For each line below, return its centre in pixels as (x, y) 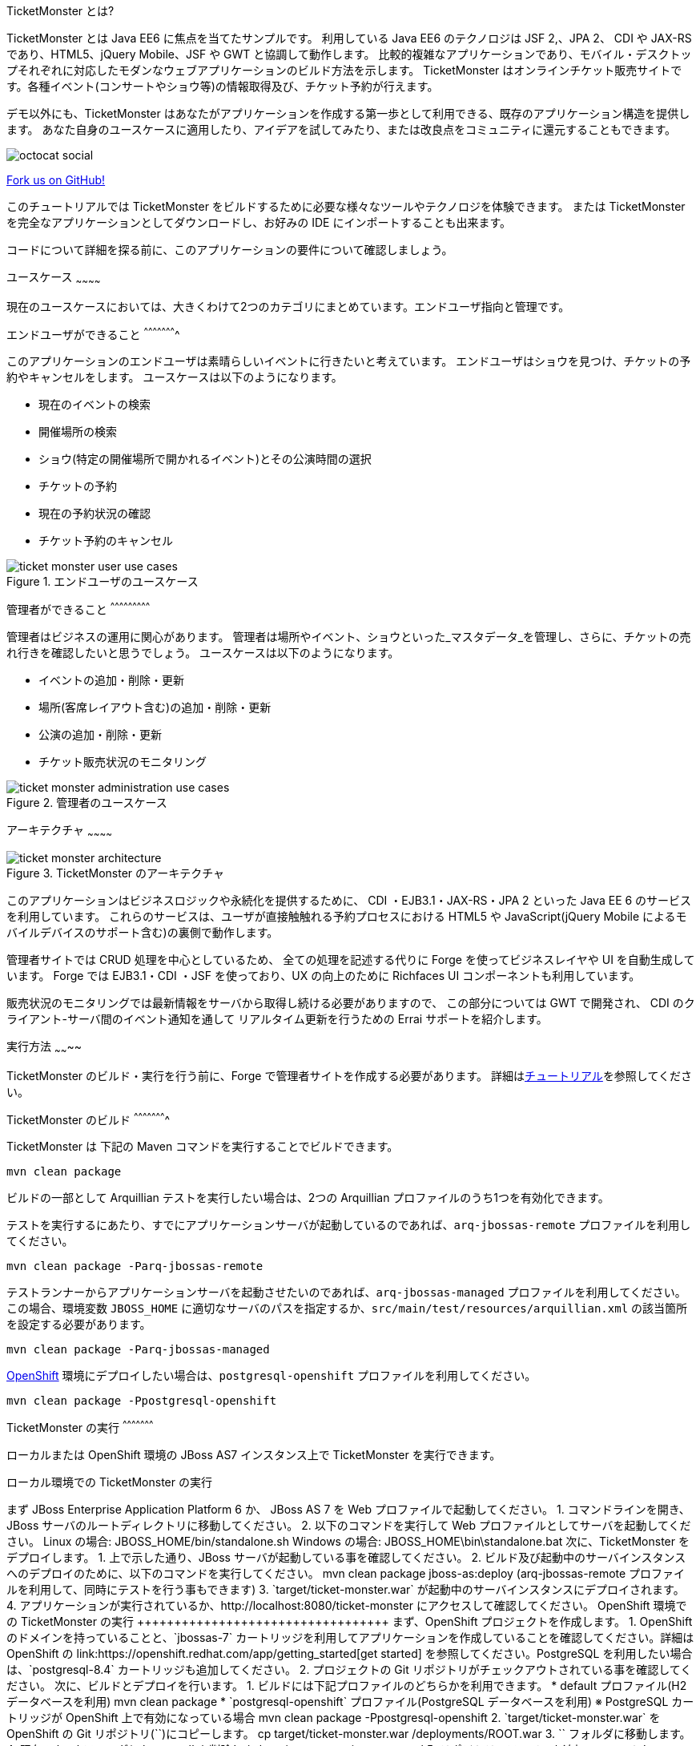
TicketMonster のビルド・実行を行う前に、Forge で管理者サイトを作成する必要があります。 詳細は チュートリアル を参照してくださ (350, 1075)
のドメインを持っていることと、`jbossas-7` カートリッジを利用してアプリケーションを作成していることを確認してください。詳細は (350, 1638)
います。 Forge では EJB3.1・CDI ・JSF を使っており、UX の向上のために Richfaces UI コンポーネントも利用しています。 (324, 975)
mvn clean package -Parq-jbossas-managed (138, 1350)
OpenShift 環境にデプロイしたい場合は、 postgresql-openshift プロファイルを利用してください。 (272, 1376)
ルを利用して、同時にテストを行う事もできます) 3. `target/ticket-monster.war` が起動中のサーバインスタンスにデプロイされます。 (346, 1590)
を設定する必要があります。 (79, 1325)
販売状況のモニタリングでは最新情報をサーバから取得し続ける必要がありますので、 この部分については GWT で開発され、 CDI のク (351, 1002)
